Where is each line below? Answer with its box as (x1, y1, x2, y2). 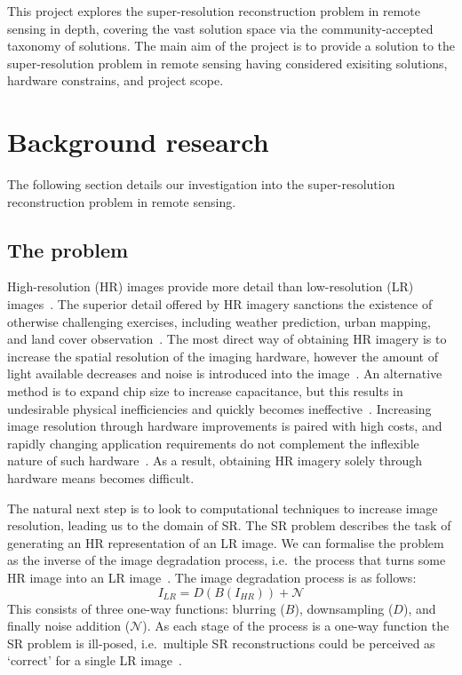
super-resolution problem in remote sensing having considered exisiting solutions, (7, 53, 448, 72)
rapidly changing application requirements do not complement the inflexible (7, 433, 419, 452)
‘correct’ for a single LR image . (7, 651, 182, 670)
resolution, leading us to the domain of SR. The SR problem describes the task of (7, 516, 451, 535)
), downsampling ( (294, 599, 394, 617)
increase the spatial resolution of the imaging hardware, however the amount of (7, 346, 438, 365)
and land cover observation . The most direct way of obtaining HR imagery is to (7, 330, 447, 348)
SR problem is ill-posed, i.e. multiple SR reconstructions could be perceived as (7, 633, 435, 652)
